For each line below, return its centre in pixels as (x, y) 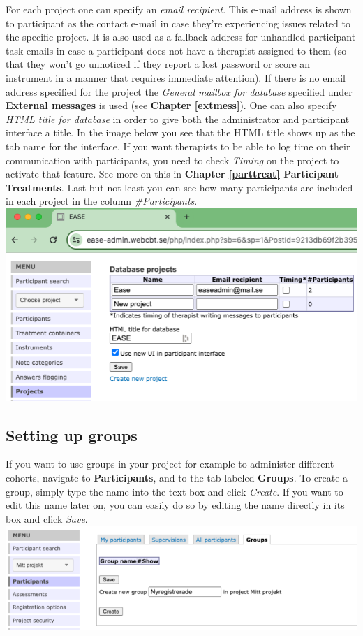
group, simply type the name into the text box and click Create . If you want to (175, 491)
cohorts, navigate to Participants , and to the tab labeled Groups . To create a (177, 478)
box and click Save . (47, 518)
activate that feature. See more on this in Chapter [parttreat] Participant (172, 174)
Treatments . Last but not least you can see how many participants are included (179, 187)
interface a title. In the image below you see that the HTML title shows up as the (180, 132)
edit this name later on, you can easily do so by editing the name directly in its (175, 505)
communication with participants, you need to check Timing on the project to (172, 160)
